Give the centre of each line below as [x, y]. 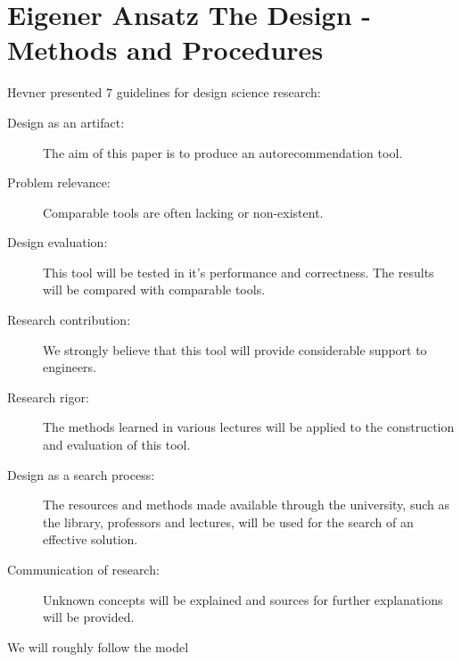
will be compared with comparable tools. [154, 290]
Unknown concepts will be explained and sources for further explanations [243, 599]
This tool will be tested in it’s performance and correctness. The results [239, 272]
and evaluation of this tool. [117, 445]
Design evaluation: [58, 242]
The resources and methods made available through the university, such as [246, 505]
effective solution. [91, 539]
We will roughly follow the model [98, 646]
